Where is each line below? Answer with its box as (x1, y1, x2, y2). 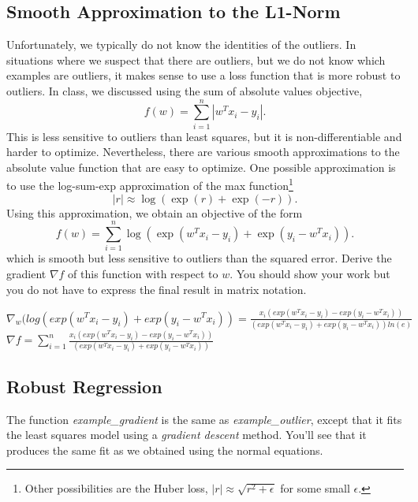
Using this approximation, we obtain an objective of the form (6, 204, 303, 221)
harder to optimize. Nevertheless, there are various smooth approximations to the (6, 143, 400, 160)
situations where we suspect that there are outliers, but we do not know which (6, 51, 386, 68)
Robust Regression (6, 374, 162, 398)
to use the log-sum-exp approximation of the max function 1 (6, 175, 293, 194)
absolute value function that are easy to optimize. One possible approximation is (6, 158, 396, 175)
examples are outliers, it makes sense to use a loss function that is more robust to (6, 67, 401, 84)
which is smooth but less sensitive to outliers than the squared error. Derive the (6, 250, 392, 266)
